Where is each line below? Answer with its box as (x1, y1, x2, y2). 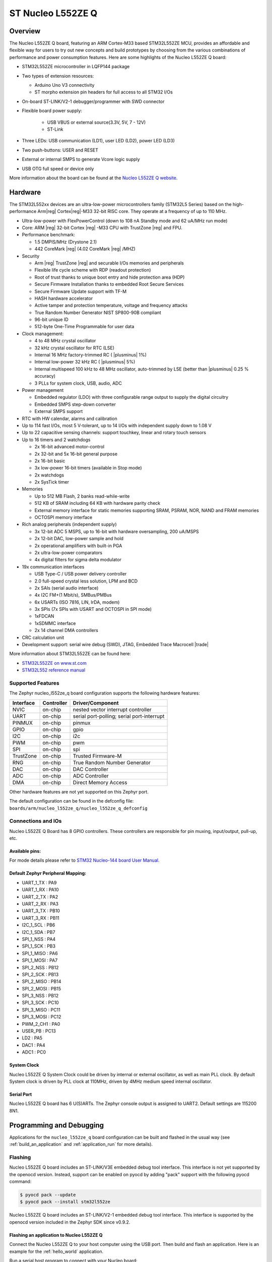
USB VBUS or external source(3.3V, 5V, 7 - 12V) (47, 119, 146, 125)
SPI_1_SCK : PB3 (22, 943, 55, 949)
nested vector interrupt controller (73, 706, 152, 713)
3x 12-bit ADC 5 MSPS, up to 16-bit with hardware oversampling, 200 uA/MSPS (34, 528, 199, 535)
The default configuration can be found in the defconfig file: (9, 798, 134, 804)
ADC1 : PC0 (22, 1049, 46, 1055)
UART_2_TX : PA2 (22, 893, 58, 900)
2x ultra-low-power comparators (34, 549, 103, 555)
